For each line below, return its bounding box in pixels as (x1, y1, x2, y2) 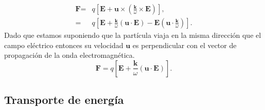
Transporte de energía (4, 92, 124, 107)
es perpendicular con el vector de (132, 39, 237, 50)
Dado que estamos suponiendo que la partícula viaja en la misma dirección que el (4, 30, 261, 40)
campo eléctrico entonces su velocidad (4, 39, 123, 50)
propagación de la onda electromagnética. (4, 50, 135, 60)
